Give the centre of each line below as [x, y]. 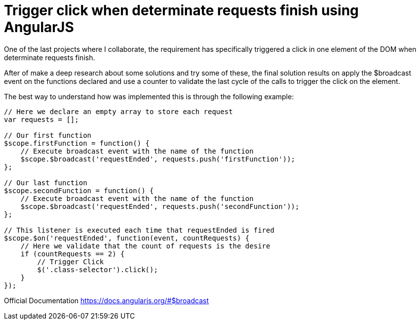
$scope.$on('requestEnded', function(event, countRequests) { [127, 238]
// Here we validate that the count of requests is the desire [145, 246]
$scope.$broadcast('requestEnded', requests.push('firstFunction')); [158, 159]
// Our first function [48, 135]
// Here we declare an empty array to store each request [118, 111]
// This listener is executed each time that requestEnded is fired [139, 230]
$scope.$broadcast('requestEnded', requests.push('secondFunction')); [160, 206]
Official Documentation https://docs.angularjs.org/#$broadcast [106, 300]
